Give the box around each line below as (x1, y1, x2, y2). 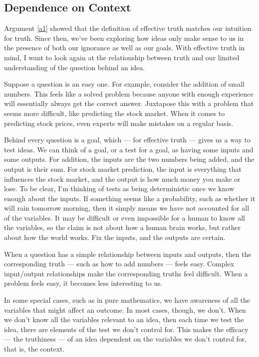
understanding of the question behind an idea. (4, 62, 145, 72)
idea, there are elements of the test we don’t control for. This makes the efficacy (4, 324, 249, 334)
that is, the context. (4, 344, 65, 354)
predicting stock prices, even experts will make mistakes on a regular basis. (4, 118, 234, 128)
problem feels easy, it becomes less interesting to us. (4, 278, 163, 288)
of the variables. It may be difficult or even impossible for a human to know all (4, 212, 245, 223)
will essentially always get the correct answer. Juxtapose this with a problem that (4, 98, 254, 109)
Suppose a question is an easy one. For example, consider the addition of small (4, 79, 245, 89)
